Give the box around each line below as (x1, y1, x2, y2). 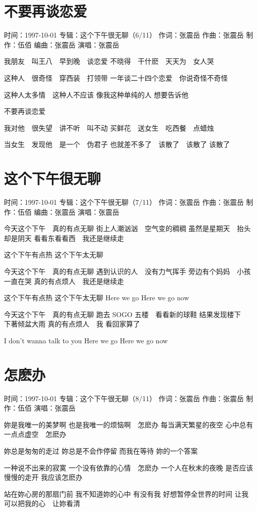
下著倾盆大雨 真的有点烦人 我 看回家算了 (4, 319, 140, 329)
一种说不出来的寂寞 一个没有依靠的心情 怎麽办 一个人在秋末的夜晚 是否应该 (4, 462, 253, 472)
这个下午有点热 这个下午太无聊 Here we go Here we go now (4, 292, 189, 303)
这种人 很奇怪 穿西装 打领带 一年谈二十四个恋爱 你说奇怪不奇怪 (4, 72, 228, 83)
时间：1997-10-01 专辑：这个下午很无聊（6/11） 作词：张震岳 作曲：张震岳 (4, 30, 244, 40)
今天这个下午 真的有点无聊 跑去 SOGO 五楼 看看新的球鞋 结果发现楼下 (4, 309, 241, 319)
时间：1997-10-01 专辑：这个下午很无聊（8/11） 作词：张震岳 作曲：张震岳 (4, 393, 244, 403)
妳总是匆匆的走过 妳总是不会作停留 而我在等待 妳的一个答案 (4, 446, 198, 456)
